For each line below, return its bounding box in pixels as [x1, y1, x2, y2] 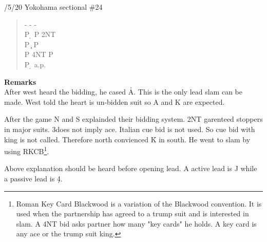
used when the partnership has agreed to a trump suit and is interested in [16, 208, 249, 219]
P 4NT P [24, 49, 53, 60]
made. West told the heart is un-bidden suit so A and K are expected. [4, 96, 225, 107]
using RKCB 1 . [4, 144, 49, 156]
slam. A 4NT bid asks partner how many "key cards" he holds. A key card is [16, 218, 257, 229]
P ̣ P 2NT [24, 29, 56, 40]
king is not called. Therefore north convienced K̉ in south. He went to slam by [4, 134, 251, 144]
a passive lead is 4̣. [4, 173, 63, 183]
